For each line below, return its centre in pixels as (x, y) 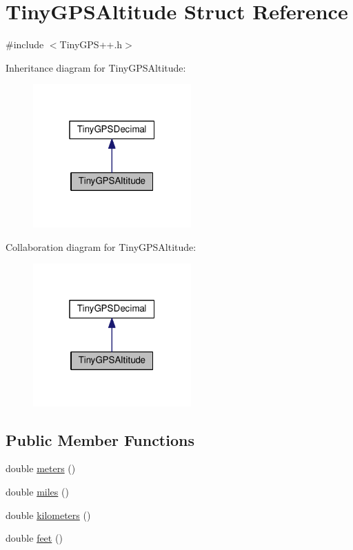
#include (25, 44)
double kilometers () (48, 515)
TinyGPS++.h (91, 44)
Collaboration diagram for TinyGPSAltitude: (101, 246)
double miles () (37, 492)
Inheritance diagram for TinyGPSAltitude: (96, 67)
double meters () (41, 468)
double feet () (34, 538)
